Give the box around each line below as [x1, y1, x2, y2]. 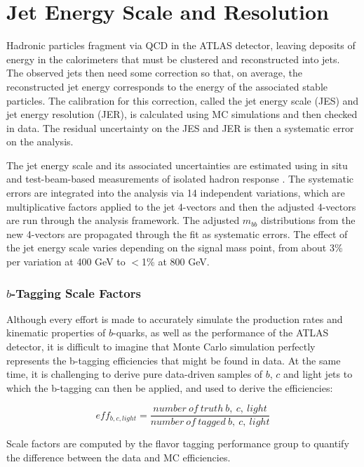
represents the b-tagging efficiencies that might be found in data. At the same [6, 353, 341, 367]
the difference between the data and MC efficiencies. [6, 450, 231, 465]
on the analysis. [6, 134, 74, 149]
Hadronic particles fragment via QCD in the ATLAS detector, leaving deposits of [6, 38, 356, 53]
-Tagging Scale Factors [11, 284, 141, 301]
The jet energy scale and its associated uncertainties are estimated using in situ [6, 157, 348, 172]
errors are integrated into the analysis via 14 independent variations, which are [6, 185, 345, 200]
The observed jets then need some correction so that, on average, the [6, 65, 302, 80]
